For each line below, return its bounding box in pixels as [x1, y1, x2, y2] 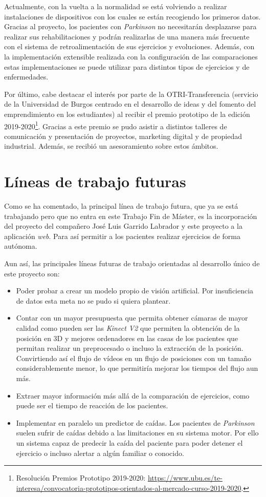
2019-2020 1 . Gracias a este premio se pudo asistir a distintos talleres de [4, 119, 227, 131]
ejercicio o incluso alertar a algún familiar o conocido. [16, 447, 184, 458]
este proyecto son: [4, 268, 60, 279]
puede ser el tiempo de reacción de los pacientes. [16, 400, 168, 411]
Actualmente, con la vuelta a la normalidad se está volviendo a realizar [4, 1, 227, 11]
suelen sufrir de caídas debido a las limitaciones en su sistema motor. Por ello [16, 427, 259, 438]
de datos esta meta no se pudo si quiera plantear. [16, 295, 171, 306]
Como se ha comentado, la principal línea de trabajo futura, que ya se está [4, 201, 238, 211]
